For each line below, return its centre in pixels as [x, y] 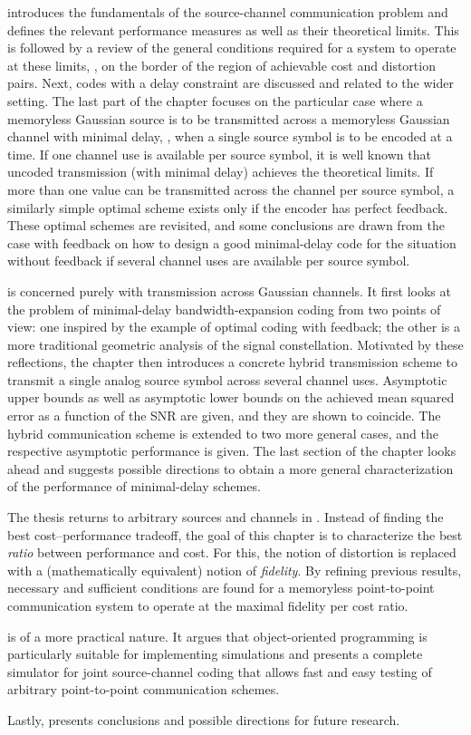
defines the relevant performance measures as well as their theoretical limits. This [233, 29]
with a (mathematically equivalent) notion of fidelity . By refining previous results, [235, 570]
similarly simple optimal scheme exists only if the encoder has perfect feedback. [228, 207]
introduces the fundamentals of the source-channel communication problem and [228, 12]
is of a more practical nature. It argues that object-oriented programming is [217, 636]
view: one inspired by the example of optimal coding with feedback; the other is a [234, 327]
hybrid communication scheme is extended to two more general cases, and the [223, 433]
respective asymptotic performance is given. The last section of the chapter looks [232, 451]
